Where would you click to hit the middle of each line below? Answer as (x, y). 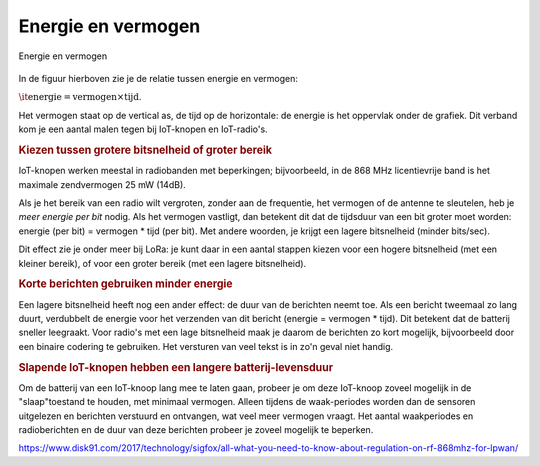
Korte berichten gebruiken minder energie (126, 284)
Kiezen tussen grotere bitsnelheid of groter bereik (145, 150)
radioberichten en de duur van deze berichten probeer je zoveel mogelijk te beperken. (196, 429)
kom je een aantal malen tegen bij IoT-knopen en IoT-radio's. (143, 129)
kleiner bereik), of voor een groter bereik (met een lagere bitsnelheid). (162, 263)
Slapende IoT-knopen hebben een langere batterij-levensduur (176, 367)
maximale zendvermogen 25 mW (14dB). (102, 184)
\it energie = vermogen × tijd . (80, 97)
